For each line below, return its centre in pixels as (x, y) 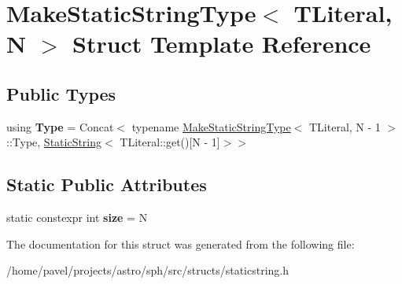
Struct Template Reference (221, 44)
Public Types (61, 93)
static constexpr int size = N (77, 218)
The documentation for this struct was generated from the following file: (181, 243)
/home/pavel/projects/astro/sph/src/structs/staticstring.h (148, 270)
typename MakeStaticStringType (211, 126)
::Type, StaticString (54, 142)
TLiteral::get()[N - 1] (170, 142)
